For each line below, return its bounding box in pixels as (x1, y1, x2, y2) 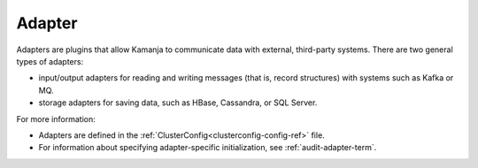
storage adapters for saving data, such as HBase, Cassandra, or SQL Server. (38, 97, 318, 108)
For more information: (16, 113, 96, 124)
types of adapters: (16, 56, 84, 66)
